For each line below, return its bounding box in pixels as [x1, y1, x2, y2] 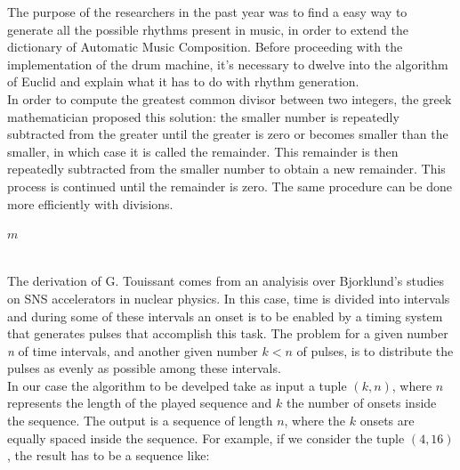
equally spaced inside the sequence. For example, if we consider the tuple [7, 428, 405, 447]
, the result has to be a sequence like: [7, 446, 210, 465]
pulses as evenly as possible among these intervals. [7, 359, 281, 377]
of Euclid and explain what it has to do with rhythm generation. [7, 72, 359, 91]
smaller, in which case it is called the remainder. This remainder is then [7, 142, 399, 160]
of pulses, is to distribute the [296, 341, 454, 360]
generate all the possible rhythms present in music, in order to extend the [7, 20, 408, 38]
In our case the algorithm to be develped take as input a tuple [7, 376, 347, 394]
